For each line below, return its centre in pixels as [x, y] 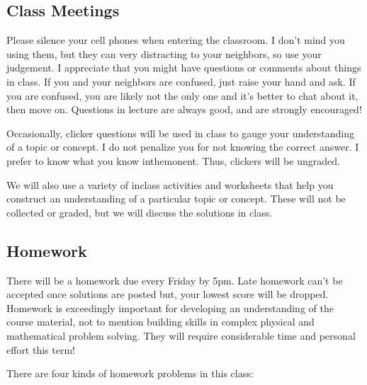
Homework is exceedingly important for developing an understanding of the [170, 308]
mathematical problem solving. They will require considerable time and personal [181, 335]
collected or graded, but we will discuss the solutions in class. [140, 212]
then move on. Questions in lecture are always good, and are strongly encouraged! [184, 109]
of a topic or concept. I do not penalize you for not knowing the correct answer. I [183, 147]
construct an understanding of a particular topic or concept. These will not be [176, 199]
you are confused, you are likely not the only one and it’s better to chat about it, [182, 95]
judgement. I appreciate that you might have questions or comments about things [184, 68]
